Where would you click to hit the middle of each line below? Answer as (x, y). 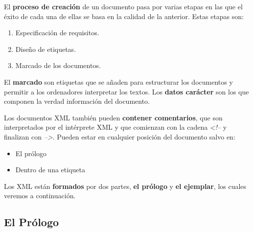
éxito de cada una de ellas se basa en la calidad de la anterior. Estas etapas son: (124, 16)
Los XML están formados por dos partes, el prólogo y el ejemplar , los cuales (125, 186)
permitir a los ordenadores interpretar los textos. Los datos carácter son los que (126, 91)
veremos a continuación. (40, 196)
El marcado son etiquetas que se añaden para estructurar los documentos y (118, 81)
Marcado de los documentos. (58, 65)
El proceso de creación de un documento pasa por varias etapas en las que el (123, 6)
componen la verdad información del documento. (77, 101)
